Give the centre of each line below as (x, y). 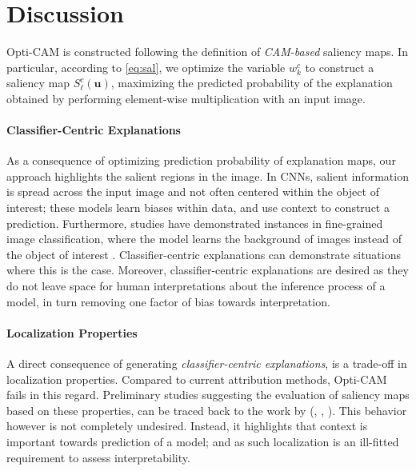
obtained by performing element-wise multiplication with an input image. (186, 98)
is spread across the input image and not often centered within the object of (193, 192)
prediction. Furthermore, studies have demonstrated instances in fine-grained (195, 223)
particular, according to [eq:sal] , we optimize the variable (146, 67)
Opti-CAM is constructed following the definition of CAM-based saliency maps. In (207, 52)
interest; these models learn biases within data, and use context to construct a (198, 208)
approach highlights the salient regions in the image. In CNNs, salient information (208, 176)
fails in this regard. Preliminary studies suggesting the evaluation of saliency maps (208, 395)
